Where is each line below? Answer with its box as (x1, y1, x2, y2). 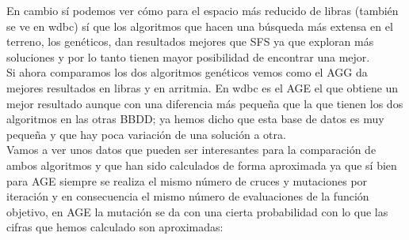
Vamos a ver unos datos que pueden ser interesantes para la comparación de (6, 141, 377, 158)
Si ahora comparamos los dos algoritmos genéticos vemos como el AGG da (6, 64, 368, 81)
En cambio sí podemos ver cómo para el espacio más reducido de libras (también (6, 2, 399, 18)
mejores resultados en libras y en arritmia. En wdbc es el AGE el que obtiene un (6, 79, 399, 96)
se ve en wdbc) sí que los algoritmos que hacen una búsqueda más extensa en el (6, 17, 393, 34)
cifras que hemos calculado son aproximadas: (6, 219, 224, 235)
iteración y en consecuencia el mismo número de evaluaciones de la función (6, 188, 369, 204)
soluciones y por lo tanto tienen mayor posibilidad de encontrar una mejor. (6, 48, 370, 65)
